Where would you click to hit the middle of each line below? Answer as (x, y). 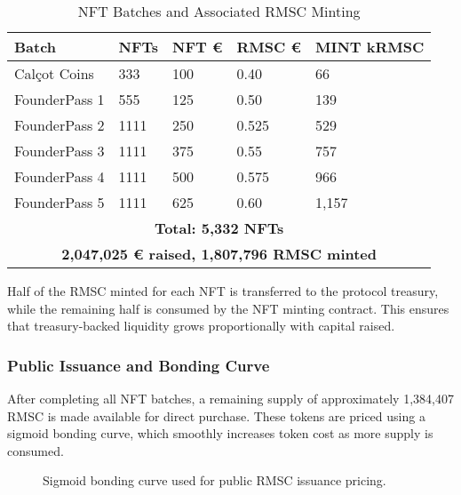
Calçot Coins (54, 73)
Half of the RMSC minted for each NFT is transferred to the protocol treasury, (223, 291)
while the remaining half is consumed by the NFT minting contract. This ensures (228, 308)
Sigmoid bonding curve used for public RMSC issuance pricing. (215, 480)
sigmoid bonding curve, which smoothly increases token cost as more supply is (220, 433)
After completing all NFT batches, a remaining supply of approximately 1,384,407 (230, 398)
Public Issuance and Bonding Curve (139, 365)
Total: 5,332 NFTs (219, 228)
